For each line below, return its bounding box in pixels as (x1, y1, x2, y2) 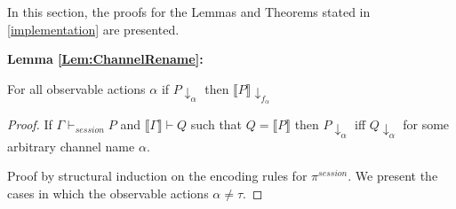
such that (190, 115, 243, 134)
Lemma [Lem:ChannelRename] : (7, 50, 204, 68)
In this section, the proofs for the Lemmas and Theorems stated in (7, 3, 371, 20)
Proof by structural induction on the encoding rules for (7, 166, 308, 185)
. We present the (348, 166, 438, 185)
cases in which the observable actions (7, 183, 209, 202)
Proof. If (7, 115, 52, 134)
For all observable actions (7, 79, 146, 97)
